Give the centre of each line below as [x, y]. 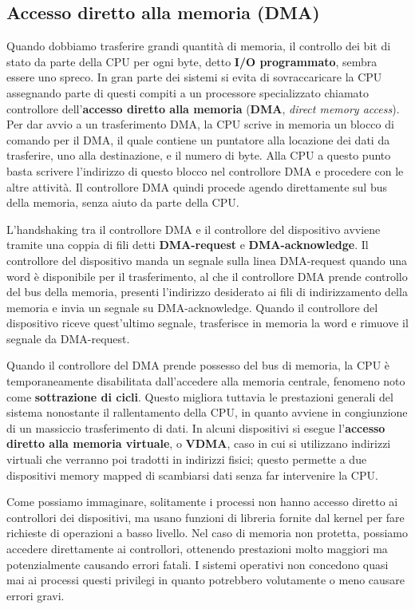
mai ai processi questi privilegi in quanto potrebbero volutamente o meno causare [206, 580]
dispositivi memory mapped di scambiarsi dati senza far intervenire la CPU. [192, 475]
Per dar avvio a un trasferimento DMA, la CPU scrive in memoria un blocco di [200, 124]
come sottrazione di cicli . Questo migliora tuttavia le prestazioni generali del [200, 396]
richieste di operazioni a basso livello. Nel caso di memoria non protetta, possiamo [207, 533]
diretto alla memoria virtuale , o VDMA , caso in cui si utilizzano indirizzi [199, 443]
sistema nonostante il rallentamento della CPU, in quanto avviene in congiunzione [207, 412]
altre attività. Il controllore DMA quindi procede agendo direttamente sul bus [197, 186]
